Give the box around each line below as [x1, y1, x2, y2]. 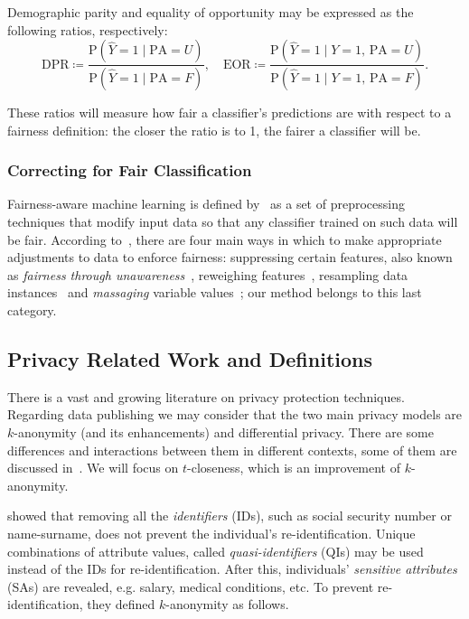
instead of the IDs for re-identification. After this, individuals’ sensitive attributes [7, 559, 457, 578]
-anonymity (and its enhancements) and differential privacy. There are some [14, 423, 434, 442]
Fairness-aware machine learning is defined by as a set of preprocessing [7, 194, 405, 213]
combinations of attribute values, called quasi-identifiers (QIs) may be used [7, 541, 424, 560]
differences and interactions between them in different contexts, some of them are [7, 440, 457, 459]
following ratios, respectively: [7, 20, 168, 39]
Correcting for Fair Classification [7, 159, 252, 182]
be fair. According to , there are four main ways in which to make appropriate [7, 230, 442, 249]
